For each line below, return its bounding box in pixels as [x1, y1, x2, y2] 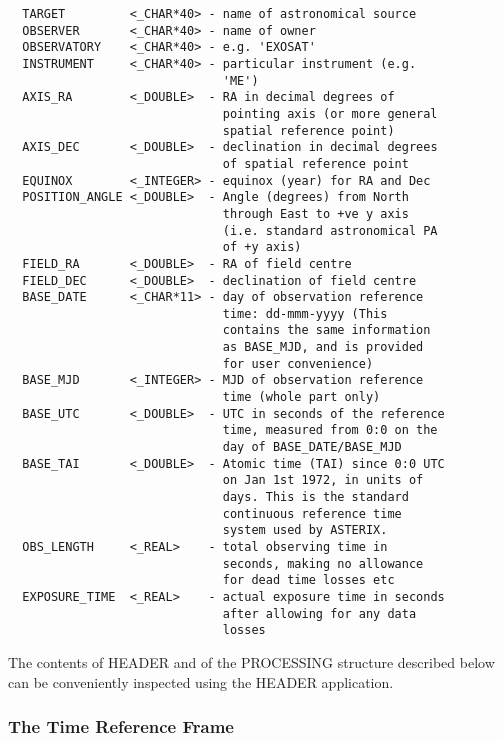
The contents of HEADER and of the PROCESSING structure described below [8, 651, 495, 672]
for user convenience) [222, 356, 374, 371]
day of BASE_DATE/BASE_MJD [222, 440, 402, 455]
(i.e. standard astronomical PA [222, 223, 438, 238]
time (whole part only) [222, 390, 381, 405]
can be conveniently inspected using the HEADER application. [8, 671, 394, 692]
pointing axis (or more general [222, 106, 438, 121]
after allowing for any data [222, 606, 417, 621]
